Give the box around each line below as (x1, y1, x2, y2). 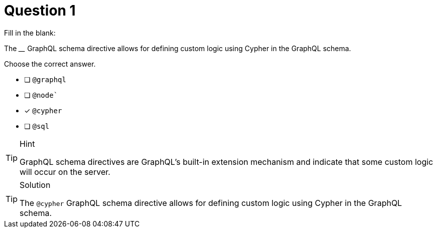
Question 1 (4, 2, 76, 19)
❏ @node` (24, 90, 58, 99)
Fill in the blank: (4, 28, 56, 37)
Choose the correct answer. (4, 59, 96, 68)
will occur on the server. (20, 166, 110, 177)
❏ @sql (24, 121, 50, 130)
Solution (20, 179, 51, 190)
